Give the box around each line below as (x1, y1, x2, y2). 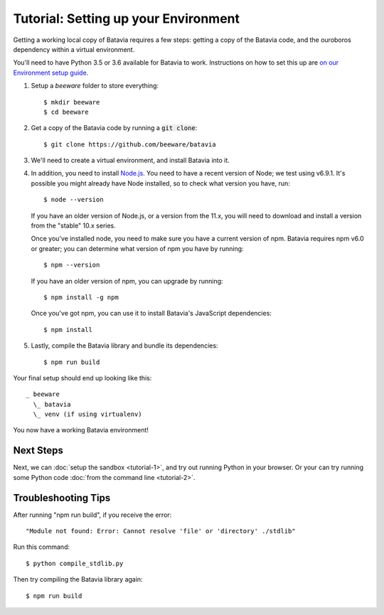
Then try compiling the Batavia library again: (13, 575, 143, 584)
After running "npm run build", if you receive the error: (13, 510, 172, 519)
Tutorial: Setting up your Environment (13, 11, 240, 26)
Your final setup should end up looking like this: (13, 373, 152, 382)
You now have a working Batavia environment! (13, 426, 149, 434)
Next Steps (13, 444, 63, 456)
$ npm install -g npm (43, 293, 119, 301)
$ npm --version (43, 261, 100, 269)
